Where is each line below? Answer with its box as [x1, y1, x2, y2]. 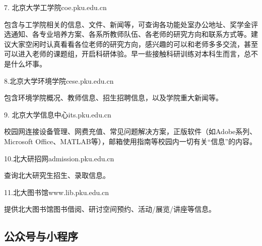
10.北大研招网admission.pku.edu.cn [4, 153, 114, 163]
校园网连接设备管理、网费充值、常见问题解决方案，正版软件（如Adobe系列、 [4, 126, 257, 137]
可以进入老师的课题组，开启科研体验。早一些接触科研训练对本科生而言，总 [4, 48, 251, 59]
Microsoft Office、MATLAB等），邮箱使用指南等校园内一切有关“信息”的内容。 [4, 136, 256, 146]
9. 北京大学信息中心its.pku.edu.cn [4, 109, 111, 119]
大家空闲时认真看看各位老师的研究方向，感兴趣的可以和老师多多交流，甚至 [11, 38, 258, 49]
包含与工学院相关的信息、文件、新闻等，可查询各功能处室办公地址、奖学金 [4, 19, 251, 29]
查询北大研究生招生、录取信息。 [4, 170, 110, 180]
